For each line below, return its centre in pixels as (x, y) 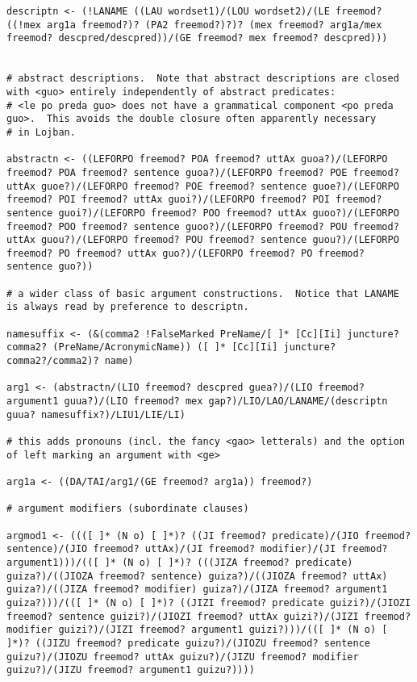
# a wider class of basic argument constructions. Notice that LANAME (203, 293)
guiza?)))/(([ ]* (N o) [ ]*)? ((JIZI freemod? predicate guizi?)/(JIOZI (209, 603)
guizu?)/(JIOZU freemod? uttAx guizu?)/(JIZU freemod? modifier (183, 657)
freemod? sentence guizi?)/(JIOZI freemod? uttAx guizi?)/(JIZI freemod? (209, 616)
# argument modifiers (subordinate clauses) (128, 509)
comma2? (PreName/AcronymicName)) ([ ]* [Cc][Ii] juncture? (171, 347)
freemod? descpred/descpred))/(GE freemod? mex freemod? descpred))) (197, 38)
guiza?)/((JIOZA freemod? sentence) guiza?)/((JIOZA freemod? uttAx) (197, 576)
